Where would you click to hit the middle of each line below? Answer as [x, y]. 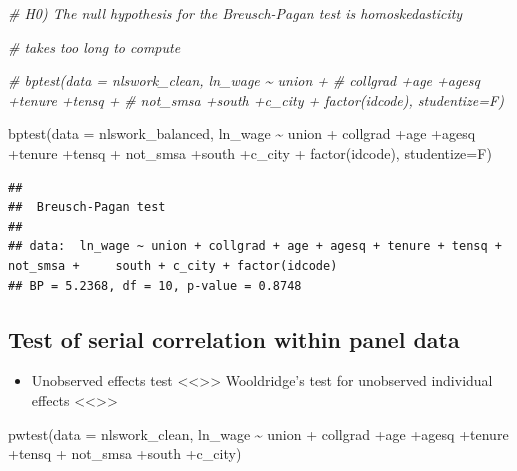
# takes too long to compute [94, 46]
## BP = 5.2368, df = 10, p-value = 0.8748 [155, 285]
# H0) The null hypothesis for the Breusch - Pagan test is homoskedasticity [235, 13]
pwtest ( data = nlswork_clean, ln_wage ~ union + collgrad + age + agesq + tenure [258, 433]
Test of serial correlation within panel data [234, 338]
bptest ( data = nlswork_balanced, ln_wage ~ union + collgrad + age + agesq [242, 133]
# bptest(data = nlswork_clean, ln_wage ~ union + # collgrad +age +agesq [244, 80]
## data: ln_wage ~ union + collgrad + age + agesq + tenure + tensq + [255, 246]
